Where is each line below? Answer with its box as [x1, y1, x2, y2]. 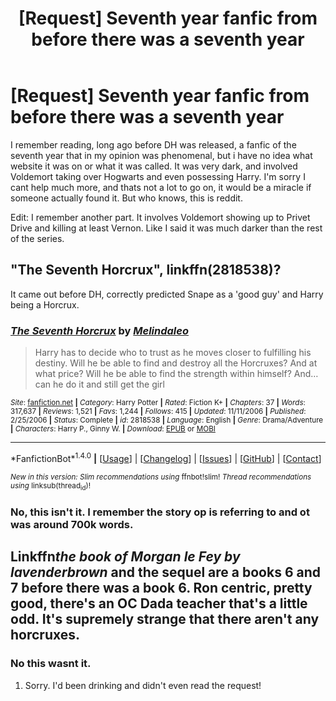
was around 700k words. [10, 517, 134, 531]
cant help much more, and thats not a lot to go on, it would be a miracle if [10, 181, 312, 193]
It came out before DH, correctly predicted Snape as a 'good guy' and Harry [10, 288, 324, 300]
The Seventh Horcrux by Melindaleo [10, 323, 189, 337]
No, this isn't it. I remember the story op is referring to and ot [10, 505, 310, 519]
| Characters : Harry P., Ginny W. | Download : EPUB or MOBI [10, 424, 216, 434]
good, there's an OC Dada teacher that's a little [10, 595, 308, 612]
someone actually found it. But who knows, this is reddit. [10, 192, 243, 204]
